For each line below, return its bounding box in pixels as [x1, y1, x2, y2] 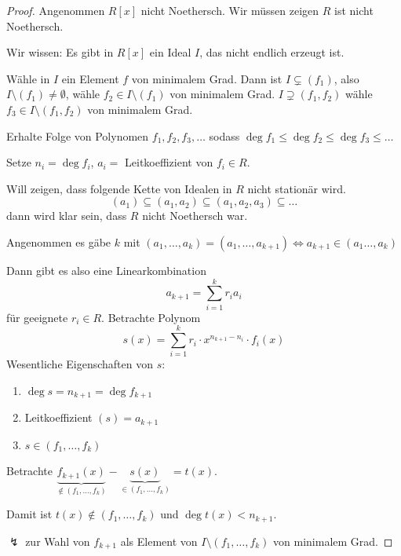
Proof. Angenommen [6, 2, 105, 18]
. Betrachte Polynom [101, 309, 201, 325]
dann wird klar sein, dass [6, 207, 127, 224]
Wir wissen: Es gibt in [6, 44, 114, 60]
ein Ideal [149, 44, 191, 60]
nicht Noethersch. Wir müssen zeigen [140, 2, 319, 18]
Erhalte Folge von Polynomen [6, 127, 149, 144]
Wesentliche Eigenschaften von [6, 356, 154, 372]
